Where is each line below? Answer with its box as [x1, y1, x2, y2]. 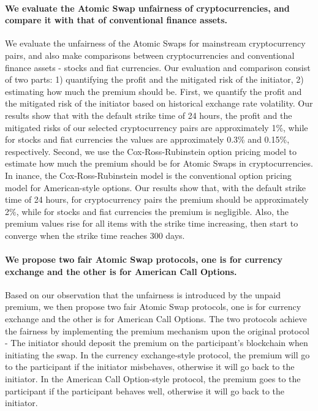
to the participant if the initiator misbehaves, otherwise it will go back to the [5, 360, 295, 373]
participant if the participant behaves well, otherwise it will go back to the [5, 384, 285, 397]
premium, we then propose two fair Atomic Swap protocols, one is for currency [5, 300, 301, 313]
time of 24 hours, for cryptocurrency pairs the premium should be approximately [5, 193, 309, 206]
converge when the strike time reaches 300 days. [5, 228, 185, 241]
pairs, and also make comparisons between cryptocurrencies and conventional [5, 48, 295, 61]
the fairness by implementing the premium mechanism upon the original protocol [5, 324, 310, 337]
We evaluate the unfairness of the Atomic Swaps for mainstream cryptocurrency [5, 37, 306, 50]
